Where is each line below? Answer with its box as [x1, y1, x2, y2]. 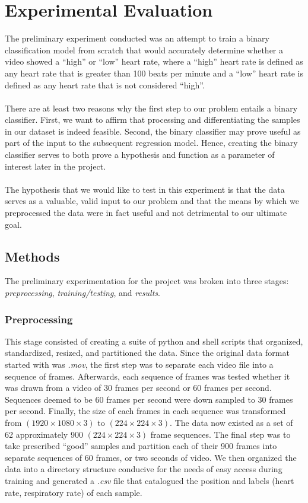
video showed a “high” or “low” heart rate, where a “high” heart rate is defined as [5, 55, 303, 68]
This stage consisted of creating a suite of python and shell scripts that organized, [5, 335, 303, 347]
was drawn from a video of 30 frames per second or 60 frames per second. [5, 381, 272, 394]
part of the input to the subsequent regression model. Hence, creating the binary [5, 136, 298, 149]
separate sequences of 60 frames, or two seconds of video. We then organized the [5, 451, 297, 463]
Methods [5, 247, 60, 265]
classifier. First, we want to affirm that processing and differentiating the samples [5, 113, 300, 126]
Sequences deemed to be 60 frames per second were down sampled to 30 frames [5, 393, 293, 405]
